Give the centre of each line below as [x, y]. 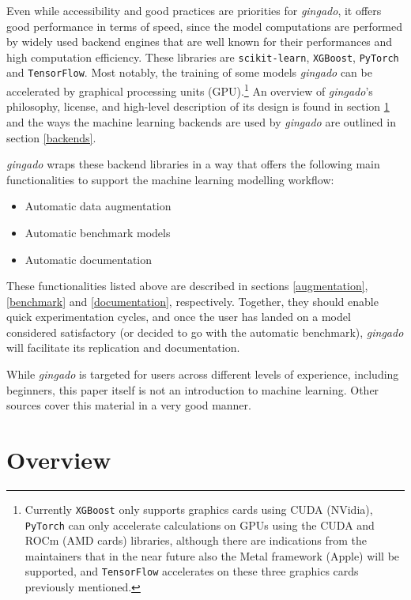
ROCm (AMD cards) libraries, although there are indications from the [196, 540]
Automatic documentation [89, 259]
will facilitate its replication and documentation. [123, 347]
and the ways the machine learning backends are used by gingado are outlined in [201, 121]
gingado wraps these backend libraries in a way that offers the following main [193, 164]
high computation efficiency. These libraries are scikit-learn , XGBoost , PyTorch [203, 57]
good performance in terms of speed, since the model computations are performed [205, 26]
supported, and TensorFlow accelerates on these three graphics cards [192, 571]
